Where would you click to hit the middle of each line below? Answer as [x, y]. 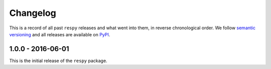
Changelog [33, 13]
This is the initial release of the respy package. [58, 61]
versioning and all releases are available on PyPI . [60, 34]
